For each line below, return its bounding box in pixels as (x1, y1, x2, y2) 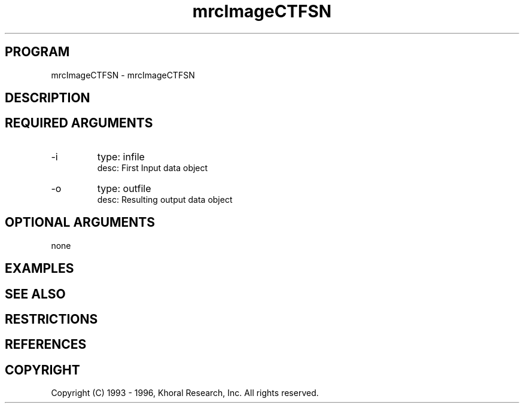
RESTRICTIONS (5, 311, 98, 327)
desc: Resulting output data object (97, 194, 233, 205)
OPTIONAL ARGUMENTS (5, 215, 155, 230)
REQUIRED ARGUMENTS (5, 115, 153, 131)
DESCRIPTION (5, 90, 90, 106)
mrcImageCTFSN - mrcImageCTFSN (51, 69, 195, 80)
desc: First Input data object (97, 162, 208, 173)
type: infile (97, 150, 145, 163)
